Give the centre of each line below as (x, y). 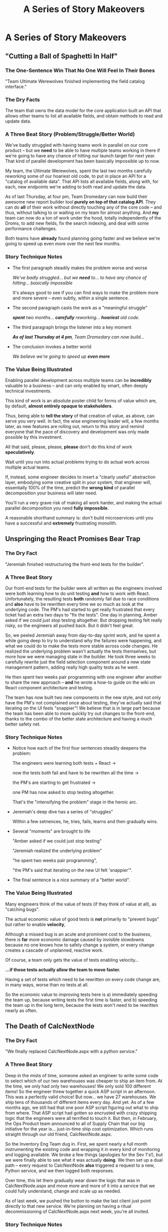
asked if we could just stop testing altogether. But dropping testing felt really (84, 620)
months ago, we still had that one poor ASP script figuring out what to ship (82, 1107)
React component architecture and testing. (49, 688)
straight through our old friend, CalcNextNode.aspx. (59, 1134)
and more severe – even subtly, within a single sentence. (70, 298)
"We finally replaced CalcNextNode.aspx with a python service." (71, 1052)
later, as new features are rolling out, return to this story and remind (74, 427)
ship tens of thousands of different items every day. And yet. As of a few (80, 1102)
